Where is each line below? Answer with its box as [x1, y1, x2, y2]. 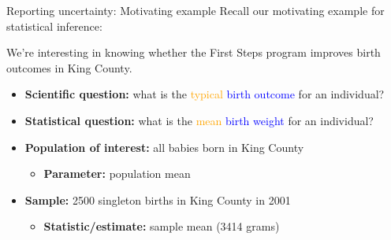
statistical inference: [6, 17, 102, 34]
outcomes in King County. [6, 59, 132, 76]
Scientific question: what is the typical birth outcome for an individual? [24, 86, 385, 102]
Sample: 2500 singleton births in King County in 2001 [24, 191, 291, 208]
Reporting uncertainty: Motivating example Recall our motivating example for [6, 2, 385, 18]
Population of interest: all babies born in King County [24, 138, 304, 155]
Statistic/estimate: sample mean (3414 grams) [43, 218, 280, 234]
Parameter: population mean [43, 165, 191, 182]
